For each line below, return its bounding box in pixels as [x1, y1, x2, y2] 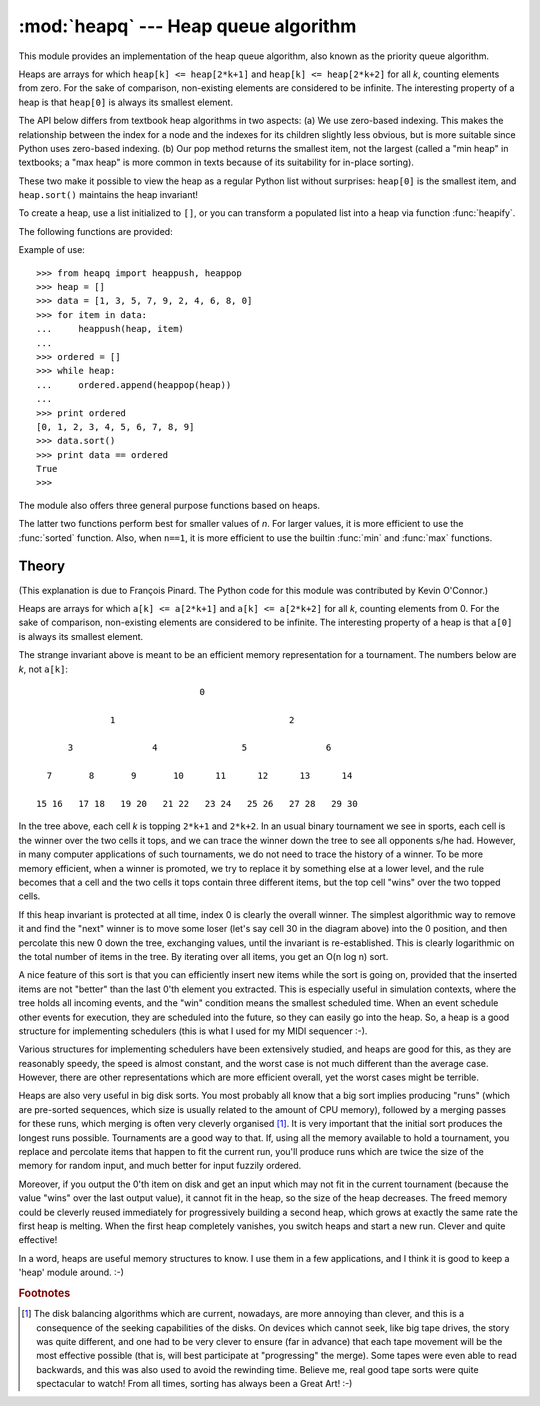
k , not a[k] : [18, 663, 69, 675]
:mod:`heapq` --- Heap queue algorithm [18, 15, 357, 37]
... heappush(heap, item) [36, 323, 185, 335]
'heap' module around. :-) [18, 1266, 125, 1279]
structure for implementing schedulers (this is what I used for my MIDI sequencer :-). [18, 1025, 368, 1037]
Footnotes [18, 1286, 71, 1300]
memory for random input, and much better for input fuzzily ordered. [18, 1160, 302, 1172]
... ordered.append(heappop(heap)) [36, 379, 232, 390]
